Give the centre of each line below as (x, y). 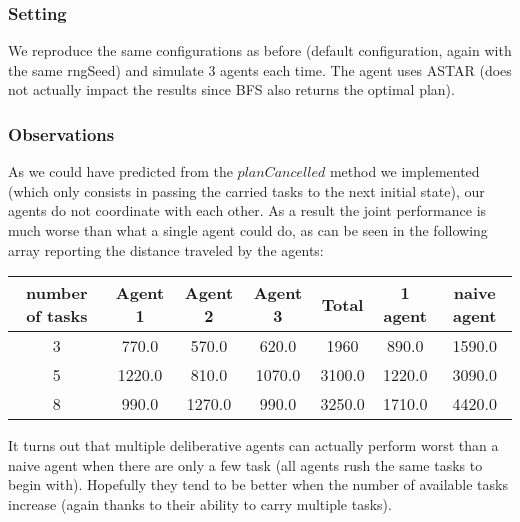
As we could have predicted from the (120, 171)
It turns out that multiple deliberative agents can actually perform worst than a (253, 445)
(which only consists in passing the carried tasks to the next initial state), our (246, 190)
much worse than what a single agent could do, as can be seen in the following (248, 230)
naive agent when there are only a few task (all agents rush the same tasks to (245, 464)
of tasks (57, 316)
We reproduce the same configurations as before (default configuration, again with (260, 50)
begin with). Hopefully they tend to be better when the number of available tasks (258, 484)
